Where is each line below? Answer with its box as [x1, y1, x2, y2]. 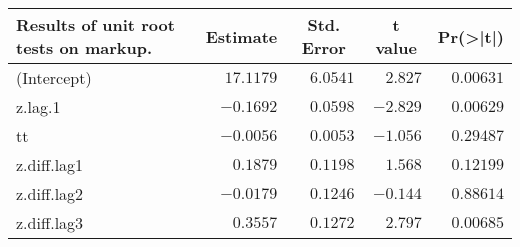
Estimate [205, 24, 278, 48]
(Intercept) [16, 66, 92, 89]
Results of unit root [16, 13, 175, 36]
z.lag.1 [16, 95, 61, 118]
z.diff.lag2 [16, 182, 84, 205]
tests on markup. [16, 36, 153, 59]
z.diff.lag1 [16, 153, 84, 176]
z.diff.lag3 [16, 211, 84, 234]
